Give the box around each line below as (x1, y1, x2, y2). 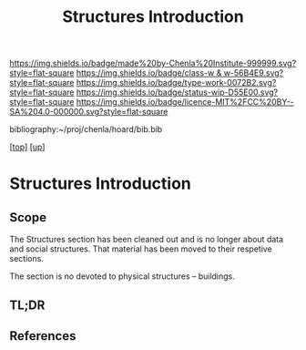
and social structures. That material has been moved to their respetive (9, 243, 273, 254)
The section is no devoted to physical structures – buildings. (9, 271, 235, 282)
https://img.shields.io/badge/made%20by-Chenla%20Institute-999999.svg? (9, 57, 297, 69)
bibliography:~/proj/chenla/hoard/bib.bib (9, 124, 163, 135)
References (9, 328, 76, 344)
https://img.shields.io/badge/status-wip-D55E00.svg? (76, 87, 279, 98)
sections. (9, 253, 44, 264)
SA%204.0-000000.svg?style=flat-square (9, 107, 168, 118)
